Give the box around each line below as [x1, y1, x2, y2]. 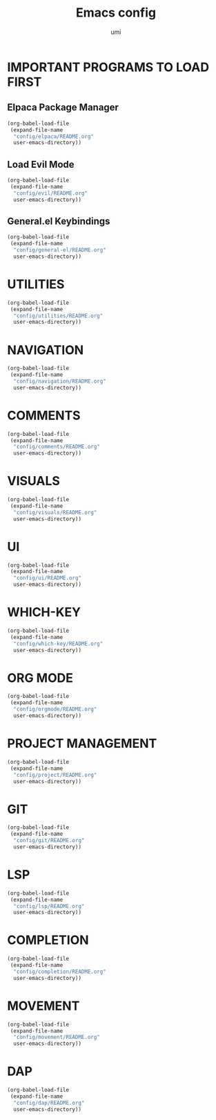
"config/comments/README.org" [13, 444, 100, 450]
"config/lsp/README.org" [13, 902, 85, 909]
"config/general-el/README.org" [13, 247, 107, 254]
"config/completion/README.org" [13, 968, 107, 975]
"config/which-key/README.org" [13, 640, 104, 647]
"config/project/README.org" [13, 771, 97, 778]
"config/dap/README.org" [13, 1099, 85, 1106]
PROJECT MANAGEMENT [7, 736, 157, 751]
